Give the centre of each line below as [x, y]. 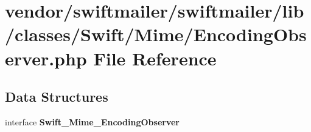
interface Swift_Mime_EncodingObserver [92, 121]
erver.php [46, 58]
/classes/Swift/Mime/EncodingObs [156, 34]
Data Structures [57, 97]
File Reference [155, 58]
